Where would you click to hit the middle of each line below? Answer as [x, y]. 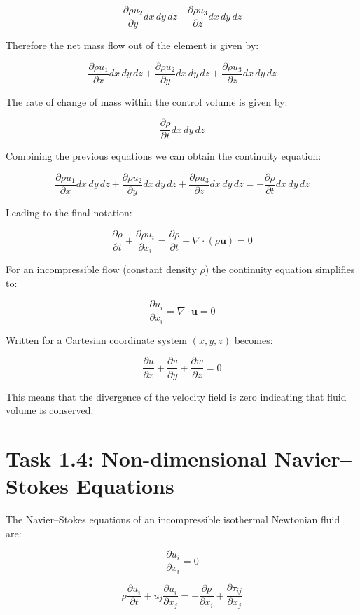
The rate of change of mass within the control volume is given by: [147, 101]
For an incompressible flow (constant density [101, 269]
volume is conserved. [50, 410]
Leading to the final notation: [69, 213]
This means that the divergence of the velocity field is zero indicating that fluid [176, 396]
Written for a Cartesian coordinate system [96, 339]
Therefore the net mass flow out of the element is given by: [132, 45]
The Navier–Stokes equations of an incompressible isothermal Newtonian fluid [173, 519]
